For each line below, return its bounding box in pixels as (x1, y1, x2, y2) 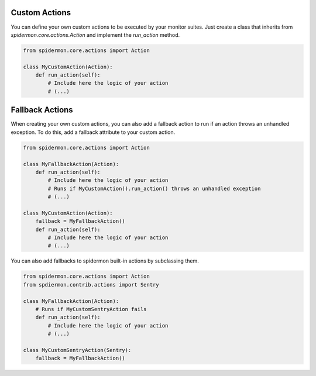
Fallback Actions (11, 105, 73, 115)
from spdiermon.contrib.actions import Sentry (23, 281, 159, 288)
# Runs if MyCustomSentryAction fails (35, 306, 147, 312)
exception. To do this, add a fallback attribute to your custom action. (11, 129, 176, 136)
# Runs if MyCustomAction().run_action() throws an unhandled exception (47, 185, 261, 192)
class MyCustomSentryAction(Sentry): (23, 347, 132, 353)
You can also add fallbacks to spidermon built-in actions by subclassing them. (11, 257, 199, 264)
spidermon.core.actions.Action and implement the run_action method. (11, 31, 180, 38)
